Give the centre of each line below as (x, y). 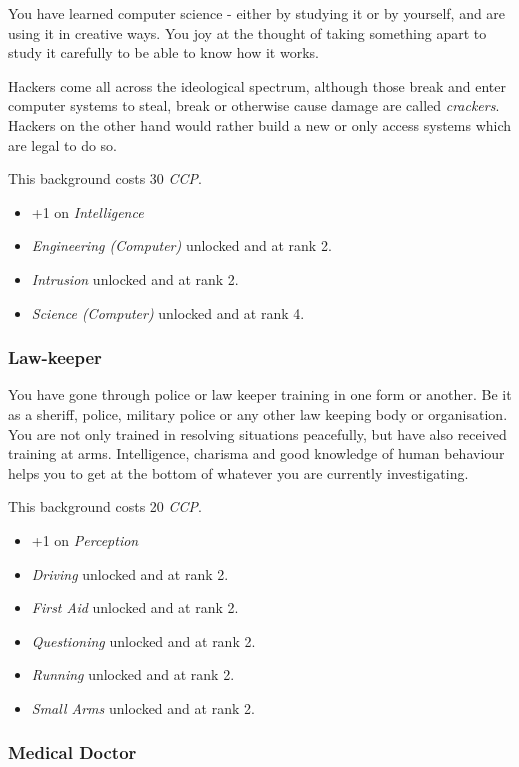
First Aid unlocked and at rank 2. (135, 607)
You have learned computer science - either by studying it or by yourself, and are (257, 13)
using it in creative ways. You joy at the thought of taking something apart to (247, 32)
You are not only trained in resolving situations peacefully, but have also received (257, 433)
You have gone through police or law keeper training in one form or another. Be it (260, 394)
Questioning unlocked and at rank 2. (143, 640)
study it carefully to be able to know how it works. (163, 52)
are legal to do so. (62, 144)
